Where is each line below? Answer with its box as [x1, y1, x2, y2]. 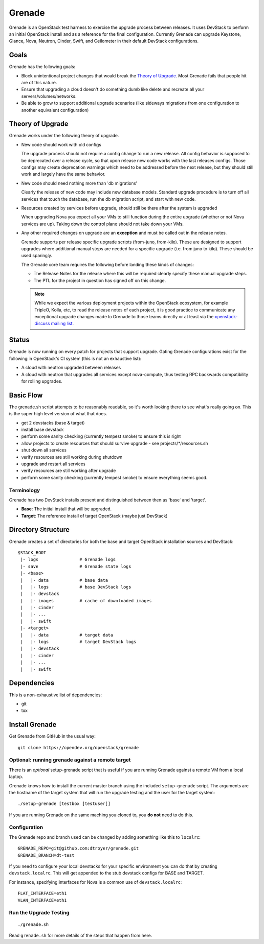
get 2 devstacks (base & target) [21, 420, 85, 425]
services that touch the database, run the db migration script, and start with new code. [21, 196, 196, 202]
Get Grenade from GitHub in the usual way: [9, 733, 96, 739]
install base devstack [21, 426, 64, 433]
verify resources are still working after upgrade [21, 468, 116, 473]
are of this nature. [21, 80, 57, 86]
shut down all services [21, 447, 67, 453]
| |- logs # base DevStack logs [20, 584, 132, 590]
